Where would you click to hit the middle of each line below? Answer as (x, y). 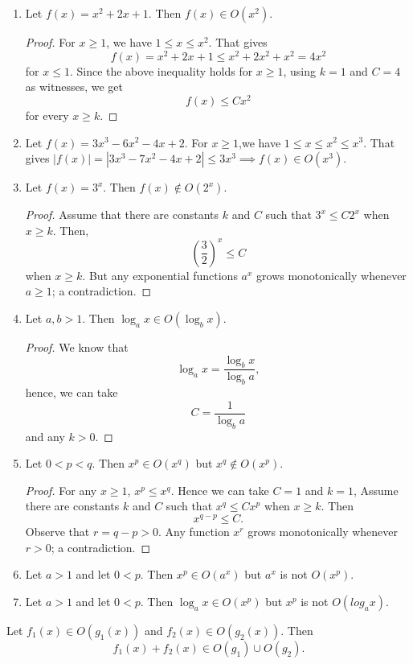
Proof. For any (61, 490)
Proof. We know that (77, 347)
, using (300, 70)
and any (45, 436)
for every (47, 115)
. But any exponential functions (160, 275)
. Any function (194, 532)
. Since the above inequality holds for (161, 70)
